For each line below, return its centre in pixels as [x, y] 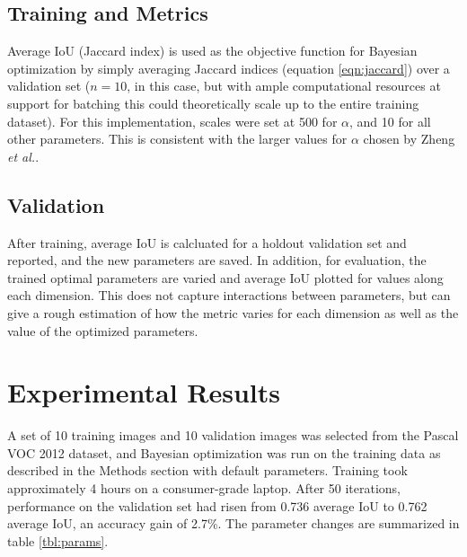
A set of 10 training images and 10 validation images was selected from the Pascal [233, 435]
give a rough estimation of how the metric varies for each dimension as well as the [233, 312]
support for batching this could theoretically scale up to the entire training [213, 103]
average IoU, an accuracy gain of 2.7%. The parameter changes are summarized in [233, 523]
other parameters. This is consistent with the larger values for [177, 139]
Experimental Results [144, 392]
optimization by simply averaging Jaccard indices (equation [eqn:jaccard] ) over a [229, 68]
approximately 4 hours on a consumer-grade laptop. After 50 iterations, [204, 488]
